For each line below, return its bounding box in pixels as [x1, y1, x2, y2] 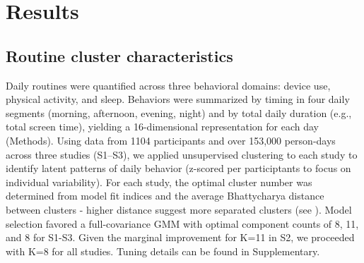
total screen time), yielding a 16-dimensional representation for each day [6, 119, 319, 134]
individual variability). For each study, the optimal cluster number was [6, 174, 312, 189]
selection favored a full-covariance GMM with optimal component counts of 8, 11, [6, 216, 359, 231]
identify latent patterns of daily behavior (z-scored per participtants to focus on [6, 161, 351, 176]
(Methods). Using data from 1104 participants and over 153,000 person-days [6, 133, 336, 147]
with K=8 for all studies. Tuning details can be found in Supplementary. [6, 243, 320, 258]
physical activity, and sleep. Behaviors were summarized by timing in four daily [6, 92, 350, 106]
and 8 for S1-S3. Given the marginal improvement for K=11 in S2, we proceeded [6, 230, 355, 245]
